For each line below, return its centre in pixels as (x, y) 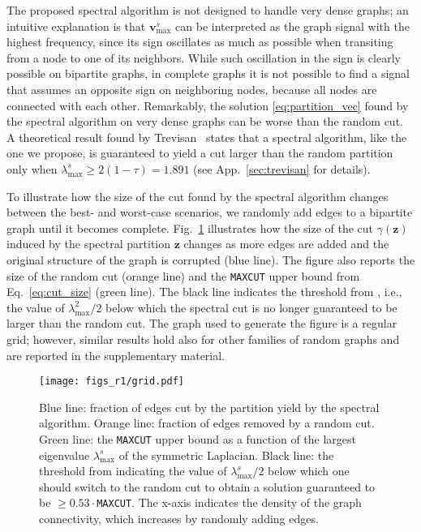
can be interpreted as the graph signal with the (292, 26)
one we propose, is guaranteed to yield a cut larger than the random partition (200, 153)
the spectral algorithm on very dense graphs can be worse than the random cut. (205, 121)
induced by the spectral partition (89, 244)
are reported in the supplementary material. (116, 355)
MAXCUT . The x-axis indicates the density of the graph (229, 502)
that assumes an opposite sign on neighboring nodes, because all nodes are (192, 89)
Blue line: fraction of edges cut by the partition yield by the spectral (209, 407)
